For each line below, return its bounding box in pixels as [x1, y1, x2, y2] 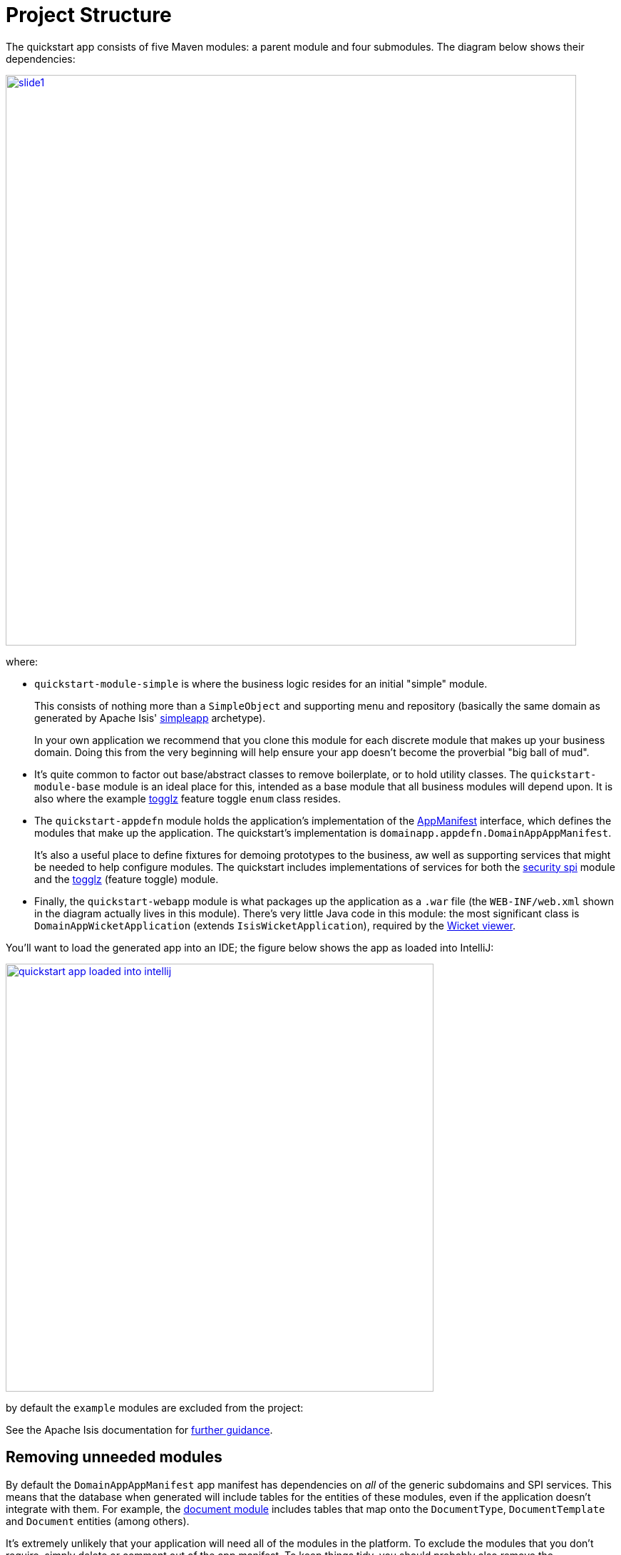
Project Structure [6, 3, 172, 27]
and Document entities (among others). [6, 1514, 190, 1527]
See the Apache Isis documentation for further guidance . [6, 1423, 273, 1436]
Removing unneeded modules [6, 1448, 222, 1467]
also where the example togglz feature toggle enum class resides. [34, 792, 341, 805]
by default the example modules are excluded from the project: [6, 1401, 304, 1414]
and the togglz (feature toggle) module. [34, 872, 219, 885]
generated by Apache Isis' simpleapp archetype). [34, 711, 266, 724]
